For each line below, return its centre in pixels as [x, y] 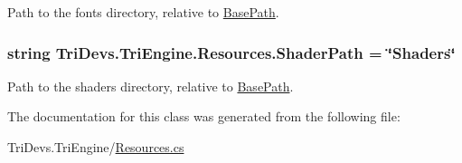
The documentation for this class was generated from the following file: [204, 116]
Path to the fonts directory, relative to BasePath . [143, 12]
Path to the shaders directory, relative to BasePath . [151, 86]
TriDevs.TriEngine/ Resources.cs [96, 147]
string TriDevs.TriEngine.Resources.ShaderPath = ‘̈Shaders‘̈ [231, 52]
